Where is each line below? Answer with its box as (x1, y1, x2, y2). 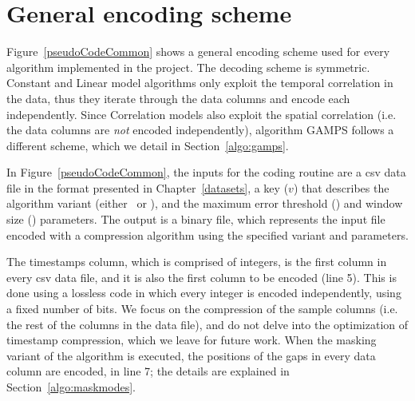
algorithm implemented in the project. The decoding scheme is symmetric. (6, 58, 370, 75)
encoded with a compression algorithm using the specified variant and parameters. (6, 226, 409, 243)
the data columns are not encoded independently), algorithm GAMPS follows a (6, 121, 394, 138)
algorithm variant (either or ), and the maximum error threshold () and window (6, 195, 403, 212)
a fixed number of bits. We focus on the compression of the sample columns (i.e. (6, 300, 398, 317)
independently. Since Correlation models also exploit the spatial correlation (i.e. (6, 105, 397, 122)
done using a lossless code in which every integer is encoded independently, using (6, 284, 401, 301)
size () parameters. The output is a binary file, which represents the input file (6, 211, 385, 228)
